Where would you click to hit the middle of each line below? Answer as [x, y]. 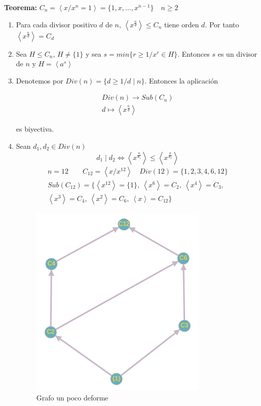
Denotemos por [40, 80]
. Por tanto [222, 24]
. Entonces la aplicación [181, 80]
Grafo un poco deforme [72, 398]
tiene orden [181, 24]
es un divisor [237, 53]
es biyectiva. [35, 129]
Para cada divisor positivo [57, 24]
